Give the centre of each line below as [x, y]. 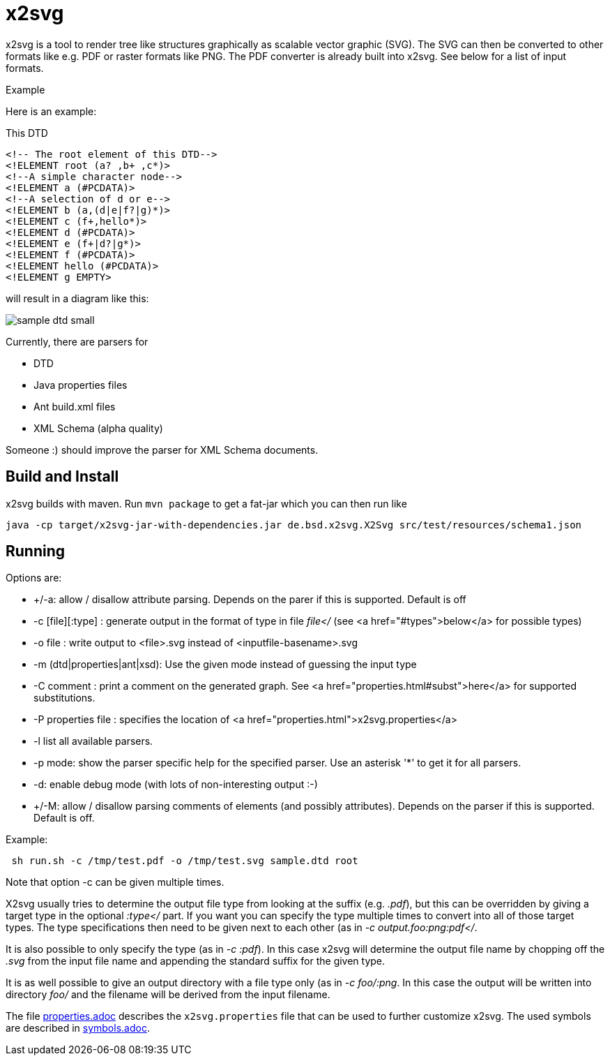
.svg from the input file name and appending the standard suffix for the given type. [196, 961]
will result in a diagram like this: [77, 298]
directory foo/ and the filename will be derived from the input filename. [168, 995]
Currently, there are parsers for [77, 341]
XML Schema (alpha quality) [98, 428]
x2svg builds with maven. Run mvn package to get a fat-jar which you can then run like [206, 503]
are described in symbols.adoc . [78, 1028]
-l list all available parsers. [93, 741]
